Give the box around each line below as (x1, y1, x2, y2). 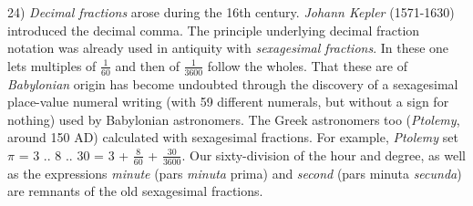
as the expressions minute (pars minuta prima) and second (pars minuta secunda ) (7, 163, 462, 182)
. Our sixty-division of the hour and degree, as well (181, 145, 466, 164)
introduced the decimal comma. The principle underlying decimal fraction (7, 20, 420, 39)
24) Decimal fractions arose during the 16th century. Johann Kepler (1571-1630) (7, 3, 455, 21)
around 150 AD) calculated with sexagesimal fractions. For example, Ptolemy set (7, 128, 458, 147)
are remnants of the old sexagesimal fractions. (7, 181, 263, 201)
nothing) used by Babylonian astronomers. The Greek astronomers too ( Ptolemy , (7, 109, 460, 129)
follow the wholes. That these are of (207, 56, 407, 75)
